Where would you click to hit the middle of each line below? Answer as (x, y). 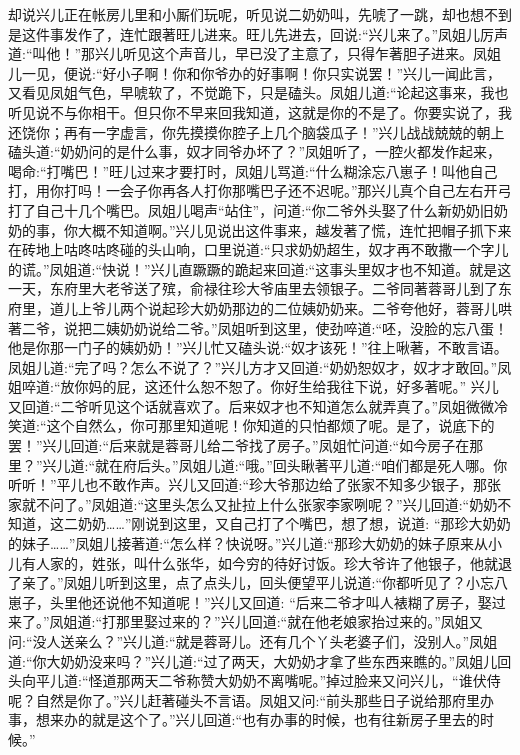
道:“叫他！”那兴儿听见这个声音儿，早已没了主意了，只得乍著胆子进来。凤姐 (255, 53)
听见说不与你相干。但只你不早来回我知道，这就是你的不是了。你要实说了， (253, 111)
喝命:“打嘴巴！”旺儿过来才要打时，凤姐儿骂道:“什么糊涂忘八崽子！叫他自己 (253, 170)
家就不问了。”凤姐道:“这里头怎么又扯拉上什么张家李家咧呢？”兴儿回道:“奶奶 (253, 503)
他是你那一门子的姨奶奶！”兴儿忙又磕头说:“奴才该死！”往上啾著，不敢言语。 (258, 347)
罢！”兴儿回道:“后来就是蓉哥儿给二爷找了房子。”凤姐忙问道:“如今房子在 (239, 445)
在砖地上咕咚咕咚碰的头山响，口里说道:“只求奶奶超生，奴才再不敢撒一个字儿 (258, 249)
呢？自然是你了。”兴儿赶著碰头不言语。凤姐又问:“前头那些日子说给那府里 (244, 699)
